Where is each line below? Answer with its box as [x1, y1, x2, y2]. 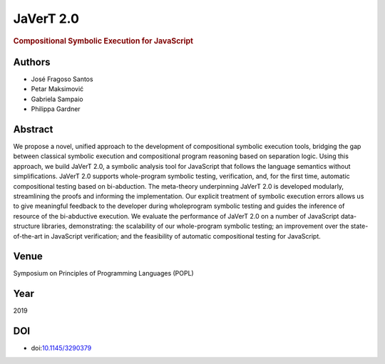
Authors [13, 56, 51, 68]
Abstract [13, 123, 53, 135]
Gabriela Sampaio [31, 95, 83, 103]
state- [350, 222, 369, 231]
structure [13, 222, 41, 231]
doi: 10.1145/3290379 [31, 344, 92, 353]
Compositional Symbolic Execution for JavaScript [13, 36, 194, 46]
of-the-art [13, 232, 43, 240]
